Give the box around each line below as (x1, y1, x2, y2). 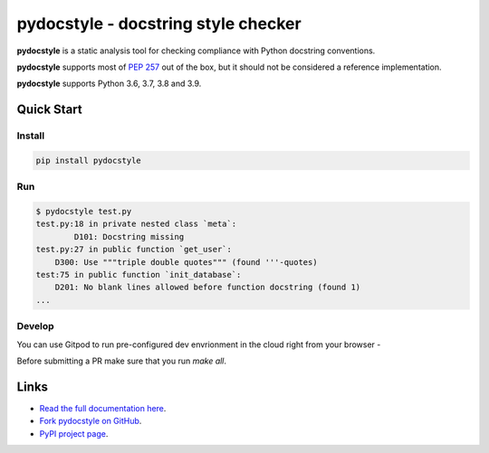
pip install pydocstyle (35, 155, 142, 165)
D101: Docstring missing (73, 231, 185, 241)
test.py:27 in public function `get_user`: (35, 244, 233, 255)
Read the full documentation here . (39, 402, 167, 413)
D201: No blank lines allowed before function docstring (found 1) (54, 282, 361, 293)
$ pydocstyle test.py (35, 206, 132, 217)
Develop (16, 320, 54, 333)
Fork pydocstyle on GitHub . (39, 416, 142, 427)
